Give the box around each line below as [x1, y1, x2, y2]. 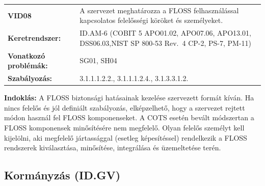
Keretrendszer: [8, 32, 61, 43]
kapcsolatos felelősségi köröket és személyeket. [79, 15, 223, 25]
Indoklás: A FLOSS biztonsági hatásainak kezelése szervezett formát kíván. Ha [4, 92, 254, 103]
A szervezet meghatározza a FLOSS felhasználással [79, 5, 239, 15]
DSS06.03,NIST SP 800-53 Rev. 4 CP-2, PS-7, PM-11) [79, 37, 252, 48]
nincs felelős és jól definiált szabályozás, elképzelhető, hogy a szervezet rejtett [4, 102, 245, 113]
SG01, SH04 [79, 55, 117, 66]
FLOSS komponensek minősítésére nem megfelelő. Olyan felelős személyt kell [4, 122, 245, 132]
